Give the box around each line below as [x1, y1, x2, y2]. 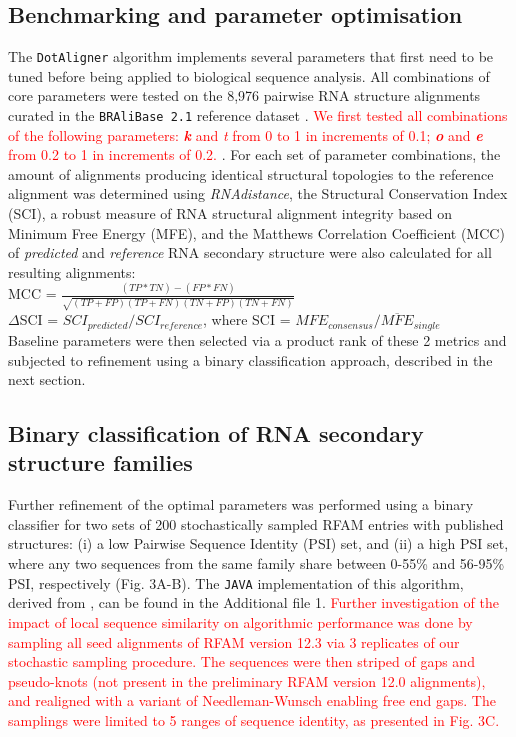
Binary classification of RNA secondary [8, 418, 424, 449]
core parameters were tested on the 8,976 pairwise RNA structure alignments [8, 85, 481, 106]
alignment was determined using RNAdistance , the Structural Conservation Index [8, 183, 508, 204]
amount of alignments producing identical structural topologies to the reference [8, 163, 494, 184]
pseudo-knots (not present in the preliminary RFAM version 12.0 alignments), [8, 670, 486, 691]
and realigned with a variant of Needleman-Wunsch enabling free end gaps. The [8, 690, 496, 711]
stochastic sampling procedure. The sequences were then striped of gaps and [8, 651, 475, 672]
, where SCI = [203, 309, 291, 330]
